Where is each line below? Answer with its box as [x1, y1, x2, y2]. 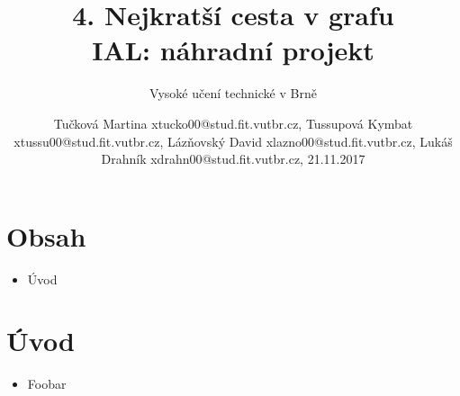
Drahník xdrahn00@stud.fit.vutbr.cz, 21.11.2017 [101, 149, 365, 168]
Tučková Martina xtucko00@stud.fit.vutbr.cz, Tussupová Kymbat [53, 113, 413, 132]
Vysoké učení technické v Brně [149, 84, 317, 103]
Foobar [27, 374, 67, 393]
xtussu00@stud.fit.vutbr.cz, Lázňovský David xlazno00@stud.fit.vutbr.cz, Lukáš [14, 131, 453, 150]
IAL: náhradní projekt [92, 31, 374, 68]
